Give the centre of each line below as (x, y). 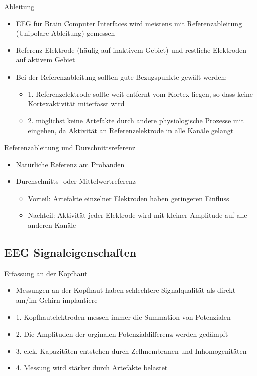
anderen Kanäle (52, 225)
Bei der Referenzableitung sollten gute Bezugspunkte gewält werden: (121, 76)
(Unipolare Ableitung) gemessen (65, 33)
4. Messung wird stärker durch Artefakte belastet (92, 368)
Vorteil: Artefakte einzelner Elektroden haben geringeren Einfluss (128, 198)
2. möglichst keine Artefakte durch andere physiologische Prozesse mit (136, 120)
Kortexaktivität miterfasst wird (76, 104)
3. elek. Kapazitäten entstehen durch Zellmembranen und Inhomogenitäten (131, 351)
